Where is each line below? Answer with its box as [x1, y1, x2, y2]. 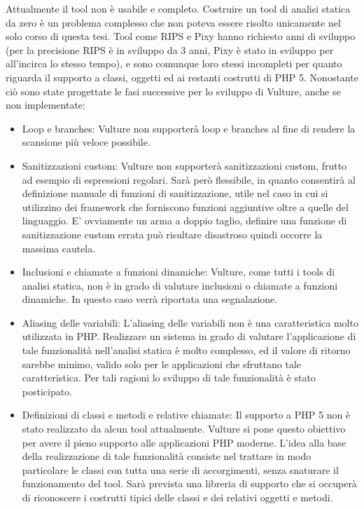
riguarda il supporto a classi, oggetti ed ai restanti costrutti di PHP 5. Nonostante [6, 69, 358, 84]
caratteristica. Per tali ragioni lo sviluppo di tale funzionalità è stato [22, 370, 316, 385]
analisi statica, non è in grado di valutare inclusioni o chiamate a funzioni [22, 278, 338, 292]
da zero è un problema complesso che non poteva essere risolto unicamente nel [6, 15, 341, 29]
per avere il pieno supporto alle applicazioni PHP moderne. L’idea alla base [22, 435, 346, 449]
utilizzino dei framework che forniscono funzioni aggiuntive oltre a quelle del [22, 199, 349, 214]
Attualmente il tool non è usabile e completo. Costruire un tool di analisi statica [6, 1, 351, 15]
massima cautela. [22, 240, 96, 255]
